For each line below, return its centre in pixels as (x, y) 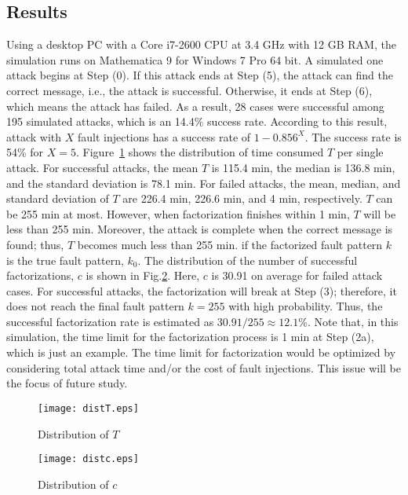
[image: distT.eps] (88, 408)
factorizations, (40, 275)
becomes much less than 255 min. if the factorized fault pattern (230, 244)
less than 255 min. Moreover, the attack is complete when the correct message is (200, 229)
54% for (25, 152)
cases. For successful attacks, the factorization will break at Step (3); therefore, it (202, 290)
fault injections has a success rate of (164, 136)
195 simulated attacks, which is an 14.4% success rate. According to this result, (197, 121)
